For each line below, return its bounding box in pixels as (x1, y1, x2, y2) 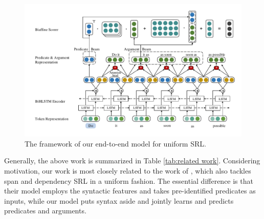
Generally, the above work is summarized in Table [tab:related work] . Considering (4, 155, 260, 166)
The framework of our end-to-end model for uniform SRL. (25, 138, 206, 149)
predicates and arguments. (4, 205, 86, 216)
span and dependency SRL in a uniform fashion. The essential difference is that (4, 175, 253, 186)
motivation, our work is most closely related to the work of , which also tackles (4, 165, 251, 176)
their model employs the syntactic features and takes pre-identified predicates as (4, 185, 256, 196)
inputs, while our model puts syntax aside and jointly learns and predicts (4, 195, 234, 206)
